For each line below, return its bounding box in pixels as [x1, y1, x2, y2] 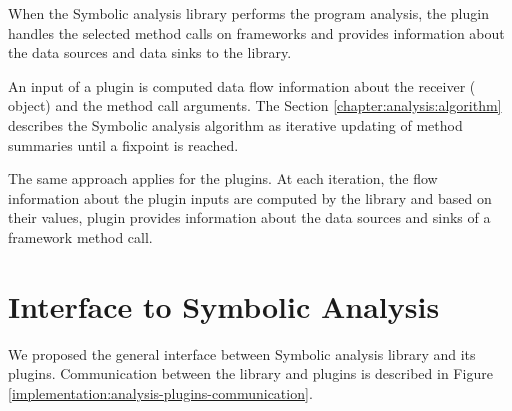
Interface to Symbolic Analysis [8, 285, 440, 326]
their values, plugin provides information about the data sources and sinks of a [8, 207, 491, 228]
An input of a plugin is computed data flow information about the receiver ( [8, 75, 476, 96]
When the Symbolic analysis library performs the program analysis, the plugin [8, 3, 489, 23]
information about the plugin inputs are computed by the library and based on [8, 187, 492, 208]
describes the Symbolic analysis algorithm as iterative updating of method [8, 114, 463, 135]
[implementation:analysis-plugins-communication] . [8, 382, 313, 403]
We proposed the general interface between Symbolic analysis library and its [8, 343, 476, 364]
